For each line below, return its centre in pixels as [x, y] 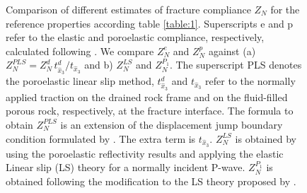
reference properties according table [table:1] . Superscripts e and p [150, 23]
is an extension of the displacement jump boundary [172, 124]
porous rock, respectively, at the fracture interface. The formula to [150, 111]
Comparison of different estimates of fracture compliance [128, 9]
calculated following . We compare [80, 51]
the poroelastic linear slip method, [80, 81]
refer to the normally [250, 81]
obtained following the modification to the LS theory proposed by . [151, 181]
